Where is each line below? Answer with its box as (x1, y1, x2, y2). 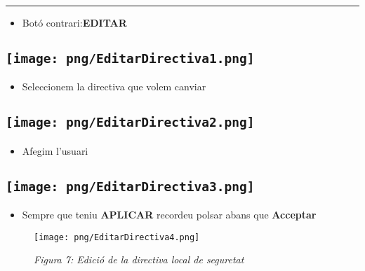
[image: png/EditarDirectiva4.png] (34, 232, 200, 242)
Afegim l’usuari (22, 143, 88, 158)
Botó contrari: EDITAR (22, 15, 127, 29)
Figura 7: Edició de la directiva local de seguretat (34, 252, 244, 267)
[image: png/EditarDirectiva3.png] (6, 179, 255, 194)
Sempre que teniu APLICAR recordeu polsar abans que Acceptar (22, 207, 317, 222)
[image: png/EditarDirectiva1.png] (6, 50, 255, 66)
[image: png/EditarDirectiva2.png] (6, 115, 255, 130)
